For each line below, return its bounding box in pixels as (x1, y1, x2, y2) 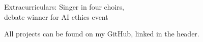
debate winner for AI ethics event (4, 11, 108, 22)
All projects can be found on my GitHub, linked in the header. (4, 28, 199, 39)
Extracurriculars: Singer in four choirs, (4, 2, 124, 12)
